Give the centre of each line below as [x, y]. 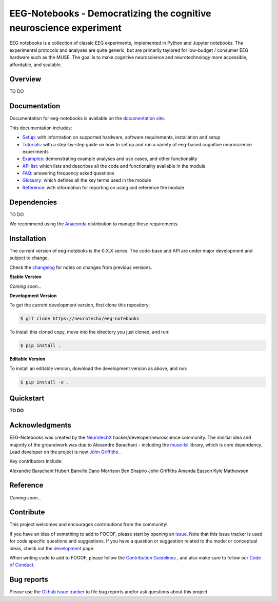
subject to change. [29, 258]
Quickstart [27, 399]
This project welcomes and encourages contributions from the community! [88, 525]
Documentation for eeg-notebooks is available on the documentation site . [87, 119]
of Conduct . [22, 565]
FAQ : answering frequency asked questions [68, 173]
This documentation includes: [41, 128]
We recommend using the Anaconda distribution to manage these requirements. [94, 224]
